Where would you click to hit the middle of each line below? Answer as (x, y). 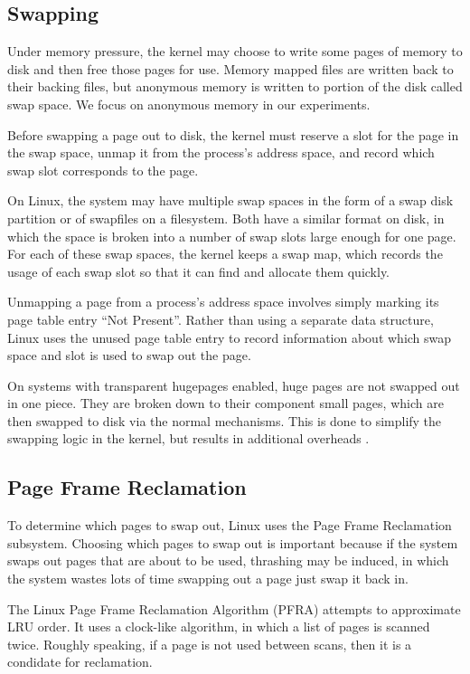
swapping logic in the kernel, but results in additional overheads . (188, 438)
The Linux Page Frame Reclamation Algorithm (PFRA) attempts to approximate (234, 608)
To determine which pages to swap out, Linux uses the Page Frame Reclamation (230, 525)
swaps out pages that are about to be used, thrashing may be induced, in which (228, 560)
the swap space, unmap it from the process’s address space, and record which (221, 152)
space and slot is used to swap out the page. (129, 355)
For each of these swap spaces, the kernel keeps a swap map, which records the (225, 254)
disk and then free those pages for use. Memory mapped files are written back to (230, 68)
